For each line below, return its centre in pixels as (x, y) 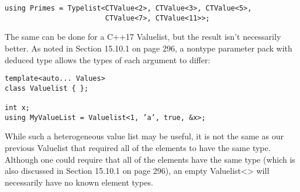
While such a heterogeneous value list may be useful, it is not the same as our (144, 136)
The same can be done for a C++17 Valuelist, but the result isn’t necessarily (143, 37)
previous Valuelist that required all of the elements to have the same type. (138, 147)
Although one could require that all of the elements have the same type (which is (150, 159)
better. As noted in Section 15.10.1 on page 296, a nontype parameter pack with (149, 48)
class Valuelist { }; (47, 88)
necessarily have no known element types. (79, 182)
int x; (17, 108)
